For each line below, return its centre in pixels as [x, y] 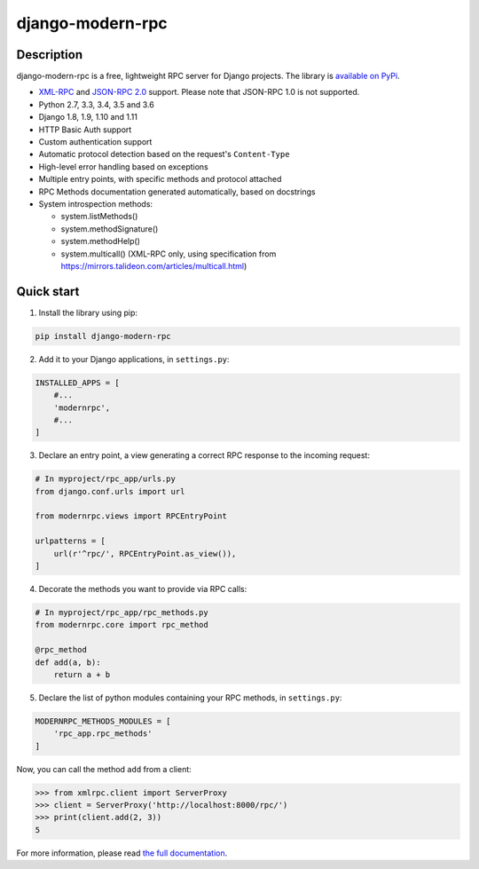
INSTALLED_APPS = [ [77, 383]
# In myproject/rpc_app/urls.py [106, 479]
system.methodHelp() [101, 241]
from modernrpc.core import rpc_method [122, 625]
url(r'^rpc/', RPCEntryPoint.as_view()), [145, 553]
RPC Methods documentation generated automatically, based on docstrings [177, 192]
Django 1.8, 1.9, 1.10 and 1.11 [88, 117]
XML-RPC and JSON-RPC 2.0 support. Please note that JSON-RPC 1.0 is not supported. [199, 92]
